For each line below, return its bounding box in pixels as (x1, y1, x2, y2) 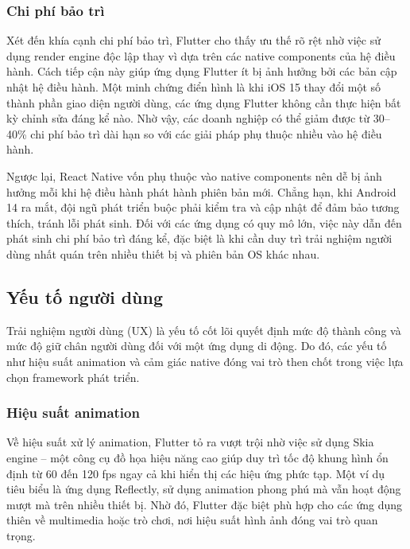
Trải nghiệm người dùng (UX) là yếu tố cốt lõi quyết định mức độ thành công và (6, 321, 401, 338)
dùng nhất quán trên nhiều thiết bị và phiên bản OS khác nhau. (6, 245, 320, 262)
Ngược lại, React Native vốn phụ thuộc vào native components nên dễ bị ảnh (6, 167, 382, 184)
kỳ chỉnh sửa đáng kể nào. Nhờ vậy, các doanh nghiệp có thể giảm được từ (6, 110, 370, 127)
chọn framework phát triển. (6, 368, 140, 385)
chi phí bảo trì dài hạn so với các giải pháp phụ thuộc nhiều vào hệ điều (30, 125, 382, 142)
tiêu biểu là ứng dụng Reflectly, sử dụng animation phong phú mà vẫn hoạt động (6, 481, 401, 497)
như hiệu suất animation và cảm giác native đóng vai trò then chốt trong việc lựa (6, 352, 404, 369)
